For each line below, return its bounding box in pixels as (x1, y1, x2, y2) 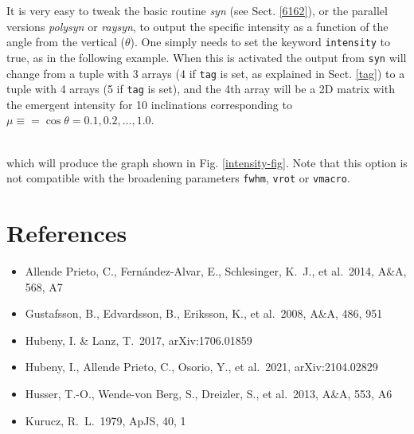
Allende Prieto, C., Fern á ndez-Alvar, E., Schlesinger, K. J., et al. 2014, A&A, (25, 262, 407, 279)
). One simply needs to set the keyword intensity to (130, 33, 390, 50)
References (6, 217, 127, 249)
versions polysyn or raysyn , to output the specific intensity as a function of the (6, 18, 389, 34)
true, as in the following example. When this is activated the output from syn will (6, 49, 407, 65)
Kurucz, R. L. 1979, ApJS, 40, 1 (25, 412, 186, 428)
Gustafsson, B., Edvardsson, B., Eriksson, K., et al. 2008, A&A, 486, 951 (25, 305, 383, 322)
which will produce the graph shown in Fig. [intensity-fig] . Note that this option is (6, 154, 408, 170)
